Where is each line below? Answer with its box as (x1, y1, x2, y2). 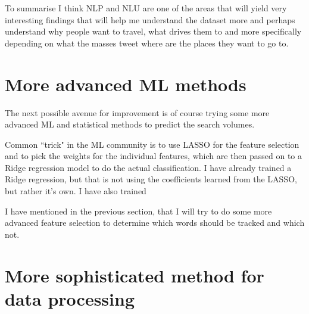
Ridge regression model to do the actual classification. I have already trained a (5, 161, 292, 173)
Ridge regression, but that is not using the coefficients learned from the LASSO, (5, 173, 297, 185)
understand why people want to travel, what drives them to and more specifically (5, 25, 302, 38)
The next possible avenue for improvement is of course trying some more (5, 106, 270, 119)
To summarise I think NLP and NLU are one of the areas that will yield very (5, 2, 287, 14)
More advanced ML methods (5, 71, 246, 96)
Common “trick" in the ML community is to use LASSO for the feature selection (5, 138, 299, 150)
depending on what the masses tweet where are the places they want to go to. (5, 36, 289, 49)
